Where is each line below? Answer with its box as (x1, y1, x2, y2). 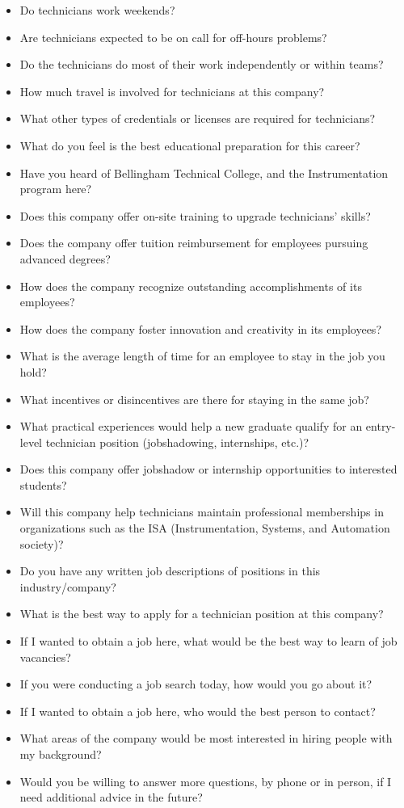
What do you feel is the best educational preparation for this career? (19, 137, 360, 154)
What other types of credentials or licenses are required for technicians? (19, 110, 376, 127)
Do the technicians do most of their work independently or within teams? (19, 56, 384, 73)
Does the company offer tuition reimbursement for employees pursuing (19, 234, 368, 251)
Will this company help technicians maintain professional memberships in (19, 503, 384, 520)
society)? (19, 535, 64, 552)
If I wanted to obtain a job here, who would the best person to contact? (19, 702, 376, 719)
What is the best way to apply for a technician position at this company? (19, 605, 384, 622)
